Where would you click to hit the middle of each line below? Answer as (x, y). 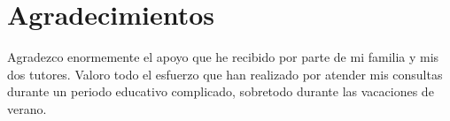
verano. (27, 108)
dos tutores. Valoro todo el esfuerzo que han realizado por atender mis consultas (225, 74)
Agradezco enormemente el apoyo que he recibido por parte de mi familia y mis (223, 57)
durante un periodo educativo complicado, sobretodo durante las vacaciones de (221, 91)
